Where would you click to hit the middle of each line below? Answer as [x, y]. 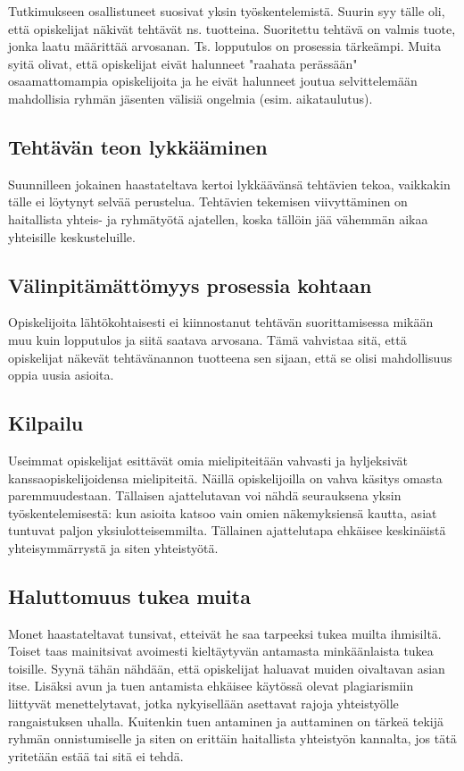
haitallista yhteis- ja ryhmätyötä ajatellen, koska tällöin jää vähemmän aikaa [218, 218]
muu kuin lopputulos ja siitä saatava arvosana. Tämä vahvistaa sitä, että [207, 339]
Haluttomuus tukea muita [129, 595]
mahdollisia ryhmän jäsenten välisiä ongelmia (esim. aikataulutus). [191, 98]
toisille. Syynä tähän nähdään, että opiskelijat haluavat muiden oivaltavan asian [227, 668]
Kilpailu [46, 423]
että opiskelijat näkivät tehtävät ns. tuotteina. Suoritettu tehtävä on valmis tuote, [232, 28]
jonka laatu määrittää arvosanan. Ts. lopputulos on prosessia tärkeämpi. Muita [225, 46]
